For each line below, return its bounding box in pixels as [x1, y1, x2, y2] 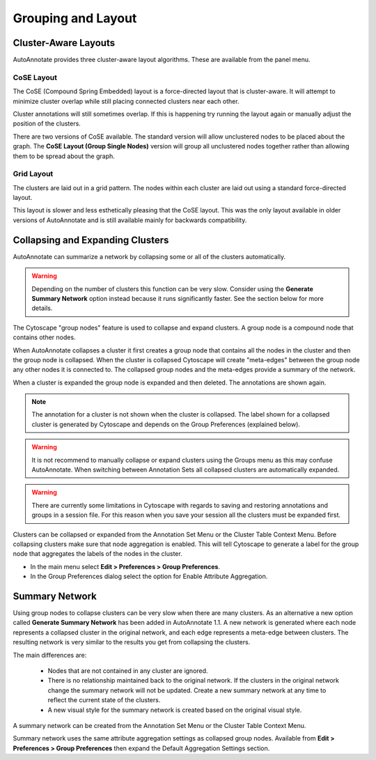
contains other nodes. [13, 333, 76, 341]
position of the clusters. [13, 119, 81, 128]
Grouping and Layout [13, 10, 137, 26]
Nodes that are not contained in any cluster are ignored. [47, 667, 208, 675]
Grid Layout [13, 169, 54, 179]
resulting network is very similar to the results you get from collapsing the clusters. [13, 638, 251, 646]
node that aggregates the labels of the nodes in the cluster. [13, 550, 182, 558]
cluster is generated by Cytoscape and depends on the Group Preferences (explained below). [31, 420, 301, 428]
